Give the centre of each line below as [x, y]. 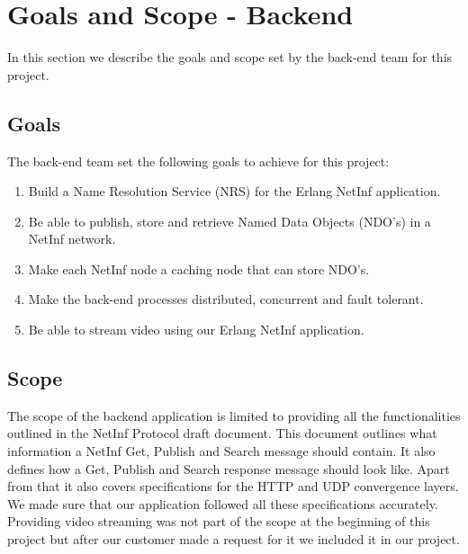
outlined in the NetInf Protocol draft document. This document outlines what [222, 433]
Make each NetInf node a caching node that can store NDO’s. [199, 268]
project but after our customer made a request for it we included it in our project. [234, 539]
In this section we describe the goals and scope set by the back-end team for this [230, 57]
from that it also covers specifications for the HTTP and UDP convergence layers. [233, 486]
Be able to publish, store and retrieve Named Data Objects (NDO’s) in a [229, 221]
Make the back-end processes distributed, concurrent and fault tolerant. [226, 299]
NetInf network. [72, 239]
